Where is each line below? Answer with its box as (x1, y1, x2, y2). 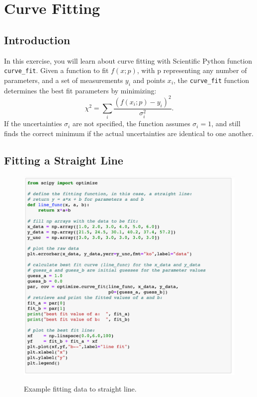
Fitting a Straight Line (4, 153, 123, 168)
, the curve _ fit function (173, 75, 250, 85)
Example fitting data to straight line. (24, 384, 137, 394)
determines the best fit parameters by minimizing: (4, 85, 157, 95)
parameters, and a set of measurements (4, 75, 123, 85)
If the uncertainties (4, 118, 62, 129)
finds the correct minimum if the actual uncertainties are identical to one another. (4, 128, 254, 139)
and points (133, 75, 166, 85)
